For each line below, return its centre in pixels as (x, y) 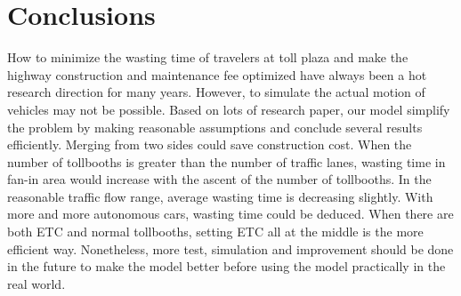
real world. (36, 283)
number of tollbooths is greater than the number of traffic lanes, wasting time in (226, 161)
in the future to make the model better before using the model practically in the (226, 266)
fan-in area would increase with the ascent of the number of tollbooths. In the (219, 179)
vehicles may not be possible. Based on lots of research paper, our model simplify (229, 109)
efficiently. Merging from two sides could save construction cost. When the (210, 144)
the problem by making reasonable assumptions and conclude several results (215, 127)
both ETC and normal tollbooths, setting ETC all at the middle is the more (215, 232)
